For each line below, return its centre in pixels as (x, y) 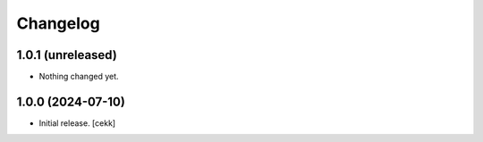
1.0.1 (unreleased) (67, 55)
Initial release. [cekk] (77, 123)
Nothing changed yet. (79, 77)
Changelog (58, 23)
